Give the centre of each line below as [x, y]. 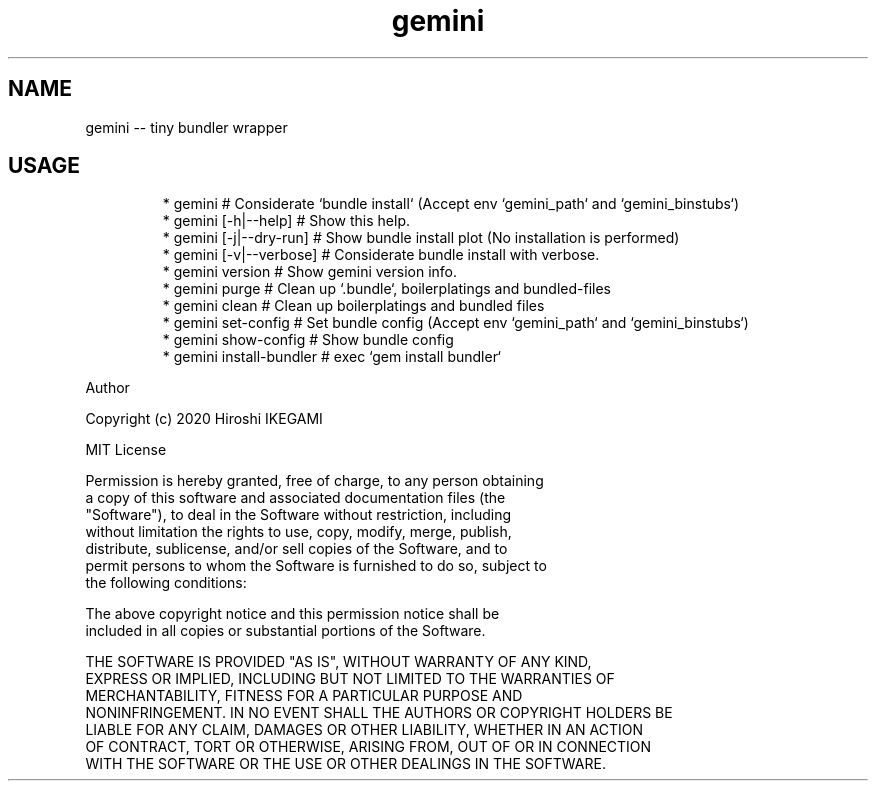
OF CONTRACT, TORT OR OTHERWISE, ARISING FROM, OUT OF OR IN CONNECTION [368, 747]
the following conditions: [166, 583]
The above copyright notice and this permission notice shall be [292, 614]
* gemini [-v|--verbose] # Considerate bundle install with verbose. [381, 255]
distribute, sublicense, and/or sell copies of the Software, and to [296, 549]
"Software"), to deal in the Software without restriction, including [298, 515]
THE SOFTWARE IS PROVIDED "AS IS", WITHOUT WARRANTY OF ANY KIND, [338, 662]
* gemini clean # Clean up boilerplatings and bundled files [353, 306]
